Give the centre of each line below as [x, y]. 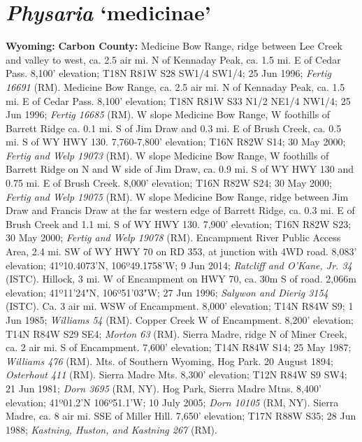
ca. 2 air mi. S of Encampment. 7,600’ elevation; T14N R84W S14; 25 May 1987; [179, 347]
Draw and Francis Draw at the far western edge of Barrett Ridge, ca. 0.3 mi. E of [180, 210]
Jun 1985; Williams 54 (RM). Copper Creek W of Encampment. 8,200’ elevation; [180, 320]
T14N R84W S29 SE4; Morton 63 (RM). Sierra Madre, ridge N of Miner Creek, [176, 333]
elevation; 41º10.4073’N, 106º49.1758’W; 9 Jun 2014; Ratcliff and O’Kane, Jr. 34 [179, 265]
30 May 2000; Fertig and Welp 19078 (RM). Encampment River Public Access [173, 237]
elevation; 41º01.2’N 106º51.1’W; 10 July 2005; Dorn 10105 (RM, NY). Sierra [172, 402]
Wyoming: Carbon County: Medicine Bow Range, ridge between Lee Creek [174, 46]
